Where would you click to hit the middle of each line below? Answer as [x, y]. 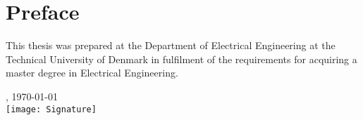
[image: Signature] [51, 109]
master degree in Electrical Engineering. [92, 73]
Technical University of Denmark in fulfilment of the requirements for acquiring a [181, 59]
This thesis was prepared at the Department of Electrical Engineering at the [171, 45]
